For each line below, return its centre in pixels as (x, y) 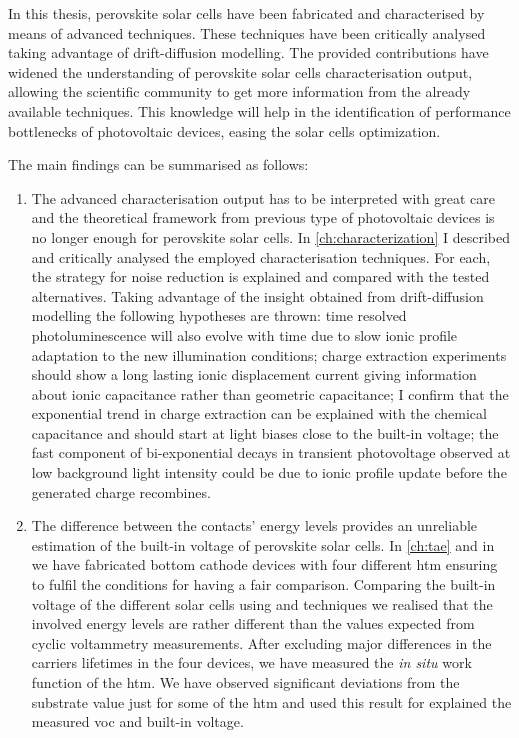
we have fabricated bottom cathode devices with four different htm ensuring (264, 564)
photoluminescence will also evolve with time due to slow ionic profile (244, 334)
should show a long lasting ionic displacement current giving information (254, 374)
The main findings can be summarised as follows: (158, 164)
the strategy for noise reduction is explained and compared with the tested (260, 276)
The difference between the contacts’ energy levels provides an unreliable (254, 525)
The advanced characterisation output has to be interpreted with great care (263, 197)
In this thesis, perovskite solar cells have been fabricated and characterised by (246, 13)
